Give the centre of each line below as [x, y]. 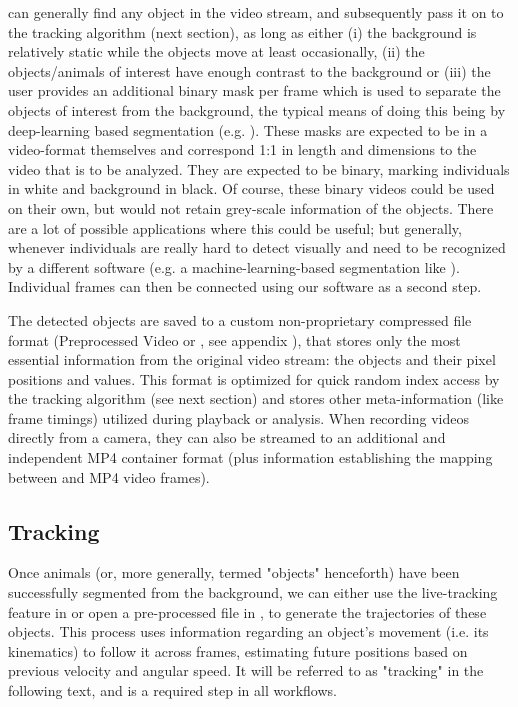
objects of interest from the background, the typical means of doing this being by [257, 109]
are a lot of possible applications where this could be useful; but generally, [235, 227]
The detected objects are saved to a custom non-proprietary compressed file [240, 319]
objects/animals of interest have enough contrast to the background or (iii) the [249, 70]
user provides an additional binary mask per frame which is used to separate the [254, 90]
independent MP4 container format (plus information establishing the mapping [250, 457]
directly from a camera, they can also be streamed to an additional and [227, 437]
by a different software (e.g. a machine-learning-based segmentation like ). [234, 266]
